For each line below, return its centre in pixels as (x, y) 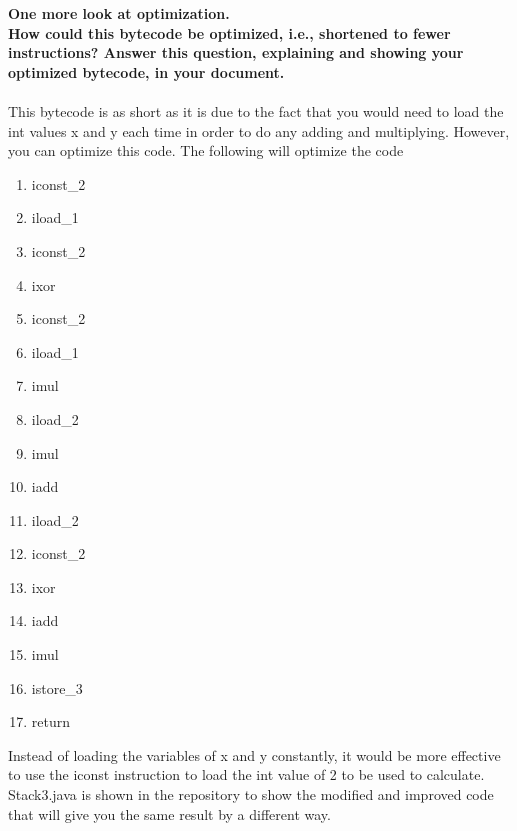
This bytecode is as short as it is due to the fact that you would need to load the (256, 110)
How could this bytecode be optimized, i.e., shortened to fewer (229, 32)
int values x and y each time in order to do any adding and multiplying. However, (259, 130)
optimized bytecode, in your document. (146, 71)
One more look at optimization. (119, 13)
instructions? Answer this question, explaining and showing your (236, 52)
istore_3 (57, 687)
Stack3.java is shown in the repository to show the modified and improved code (251, 794)
